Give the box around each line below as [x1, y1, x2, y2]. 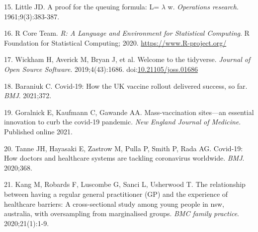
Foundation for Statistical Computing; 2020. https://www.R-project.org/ [4, 37, 227, 48]
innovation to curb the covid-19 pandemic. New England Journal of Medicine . [4, 116, 241, 127]
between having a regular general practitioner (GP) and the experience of [4, 188, 228, 199]
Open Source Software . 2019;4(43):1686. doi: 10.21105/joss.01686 [4, 63, 198, 74]
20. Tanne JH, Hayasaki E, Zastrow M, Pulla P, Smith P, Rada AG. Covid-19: [4, 143, 243, 153]
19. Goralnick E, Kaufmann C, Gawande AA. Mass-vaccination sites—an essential [4, 107, 254, 117]
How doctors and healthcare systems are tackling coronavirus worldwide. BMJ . [4, 153, 245, 163]
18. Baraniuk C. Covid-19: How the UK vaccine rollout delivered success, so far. [4, 80, 248, 91]
